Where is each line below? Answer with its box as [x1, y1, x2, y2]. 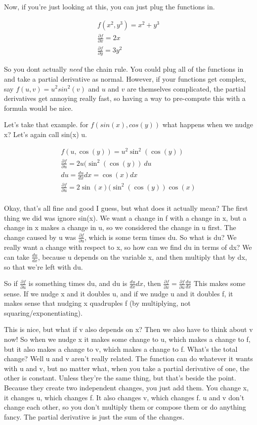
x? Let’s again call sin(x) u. [4, 129, 87, 139]
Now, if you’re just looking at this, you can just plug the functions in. [4, 1, 215, 11]
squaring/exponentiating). [4, 307, 83, 318]
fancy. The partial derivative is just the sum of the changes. [4, 411, 184, 422]
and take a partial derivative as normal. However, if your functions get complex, [4, 73, 246, 84]
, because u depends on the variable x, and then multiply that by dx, [38, 251, 247, 262]
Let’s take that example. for [4, 119, 88, 130]
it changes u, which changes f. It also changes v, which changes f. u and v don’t [4, 392, 245, 402]
